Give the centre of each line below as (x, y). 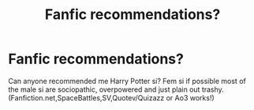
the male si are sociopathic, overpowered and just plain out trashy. (116, 89)
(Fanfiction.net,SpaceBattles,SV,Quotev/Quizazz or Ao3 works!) (111, 97)
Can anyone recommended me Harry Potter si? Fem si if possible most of (127, 81)
